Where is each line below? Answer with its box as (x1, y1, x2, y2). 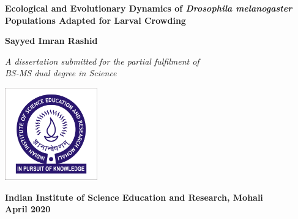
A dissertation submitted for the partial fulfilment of (5, 54, 199, 67)
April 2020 (5, 203, 51, 215)
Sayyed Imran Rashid (5, 34, 98, 47)
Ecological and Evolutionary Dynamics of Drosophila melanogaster (5, 2, 292, 14)
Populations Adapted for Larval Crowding (5, 13, 186, 26)
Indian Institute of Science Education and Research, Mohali (5, 190, 263, 203)
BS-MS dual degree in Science (5, 66, 117, 79)
